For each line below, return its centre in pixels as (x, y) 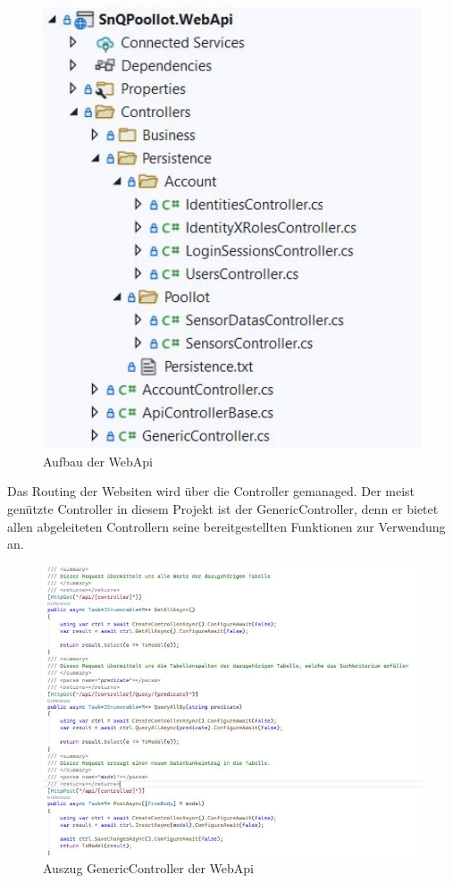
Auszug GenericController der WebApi (149, 868)
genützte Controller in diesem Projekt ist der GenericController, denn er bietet (223, 508)
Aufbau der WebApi (98, 461)
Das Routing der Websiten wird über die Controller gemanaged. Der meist (211, 491)
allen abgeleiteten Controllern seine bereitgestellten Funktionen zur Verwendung (226, 526)
